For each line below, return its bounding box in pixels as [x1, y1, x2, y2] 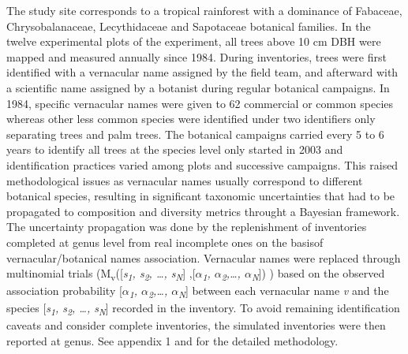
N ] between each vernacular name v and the [178, 282, 389, 301]
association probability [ [6, 282, 122, 299]
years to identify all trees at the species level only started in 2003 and [6, 141, 343, 158]
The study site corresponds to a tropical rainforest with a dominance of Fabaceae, [6, 2, 402, 18]
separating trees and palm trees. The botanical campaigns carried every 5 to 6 [6, 125, 384, 142]
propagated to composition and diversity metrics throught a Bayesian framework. [6, 203, 400, 219]
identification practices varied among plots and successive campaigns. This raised [6, 156, 399, 173]
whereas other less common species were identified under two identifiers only [6, 110, 376, 127]
